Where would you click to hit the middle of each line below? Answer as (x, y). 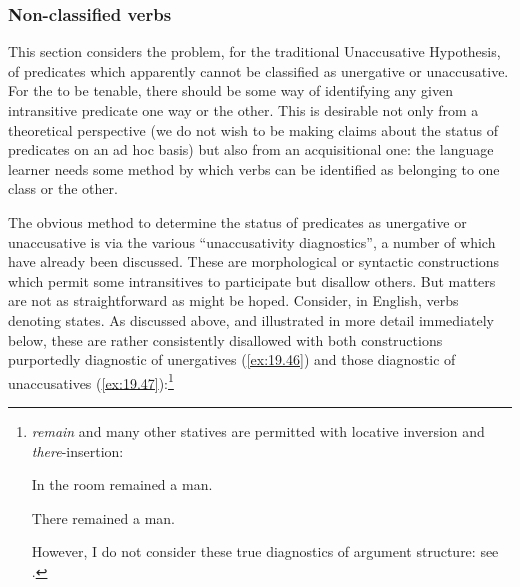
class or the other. (63, 188)
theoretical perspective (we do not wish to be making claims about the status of (253, 129)
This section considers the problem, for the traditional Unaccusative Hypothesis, (254, 51)
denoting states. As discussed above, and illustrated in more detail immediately (251, 319)
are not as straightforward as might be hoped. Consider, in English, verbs (233, 300)
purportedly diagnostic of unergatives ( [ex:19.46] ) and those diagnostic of (232, 359)
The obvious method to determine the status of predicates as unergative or (237, 221)
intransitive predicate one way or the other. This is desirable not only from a (243, 110)
